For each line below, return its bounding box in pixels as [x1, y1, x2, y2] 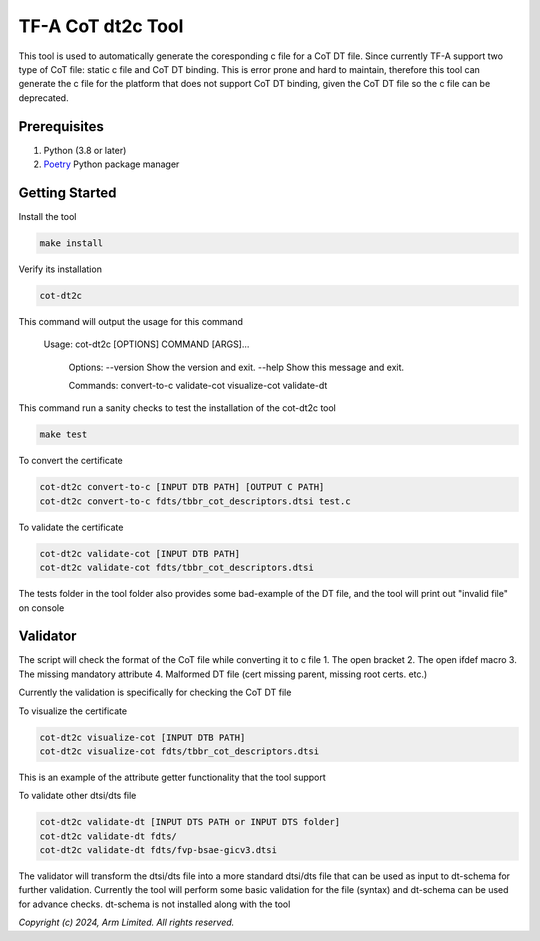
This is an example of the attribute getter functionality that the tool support [18, 771, 327, 783]
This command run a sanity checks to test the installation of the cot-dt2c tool [18, 402, 337, 414]
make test [39, 429, 88, 440]
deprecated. [18, 91, 69, 104]
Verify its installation [18, 263, 102, 275]
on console [18, 601, 65, 614]
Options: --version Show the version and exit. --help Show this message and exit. [68, 361, 405, 373]
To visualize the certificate [18, 705, 128, 717]
